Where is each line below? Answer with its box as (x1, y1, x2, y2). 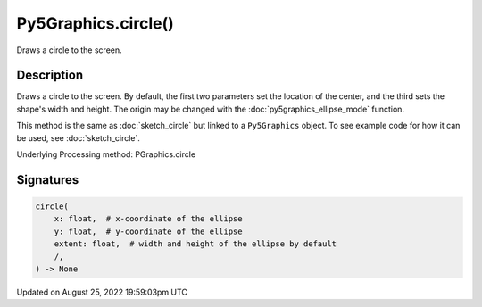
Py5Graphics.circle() (16, 13, 174, 33)
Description (16, 68, 84, 83)
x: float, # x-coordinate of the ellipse (54, 214, 243, 224)
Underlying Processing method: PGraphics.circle (16, 149, 196, 160)
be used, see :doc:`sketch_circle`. (16, 132, 140, 143)
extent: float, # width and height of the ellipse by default (54, 239, 337, 249)
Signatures (16, 172, 79, 187)
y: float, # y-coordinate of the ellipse (54, 226, 243, 236)
